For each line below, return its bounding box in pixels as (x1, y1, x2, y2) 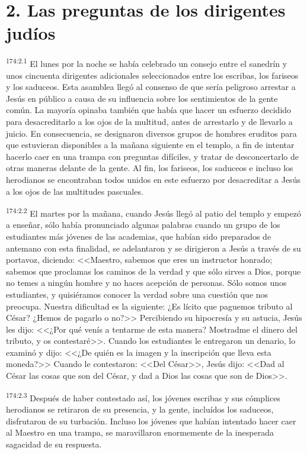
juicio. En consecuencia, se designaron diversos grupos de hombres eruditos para (6, 127, 297, 139)
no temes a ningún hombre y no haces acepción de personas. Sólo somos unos (6, 276, 287, 289)
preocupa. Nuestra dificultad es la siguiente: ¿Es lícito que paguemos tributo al (6, 300, 293, 312)
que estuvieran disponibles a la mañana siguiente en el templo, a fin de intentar (6, 139, 295, 151)
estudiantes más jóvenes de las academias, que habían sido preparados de (6, 230, 271, 242)
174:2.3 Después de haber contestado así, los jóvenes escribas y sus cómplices (6, 389, 280, 404)
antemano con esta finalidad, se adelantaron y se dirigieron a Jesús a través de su (6, 242, 301, 254)
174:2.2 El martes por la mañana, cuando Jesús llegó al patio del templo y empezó (6, 205, 301, 219)
